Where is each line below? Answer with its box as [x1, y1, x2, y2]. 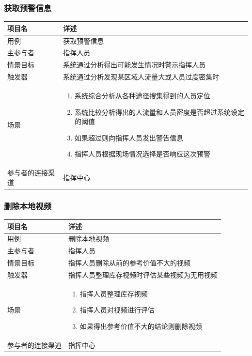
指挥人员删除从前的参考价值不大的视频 [68, 258, 190, 268]
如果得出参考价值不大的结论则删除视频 [79, 321, 202, 331]
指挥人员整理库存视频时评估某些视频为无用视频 [68, 269, 218, 279]
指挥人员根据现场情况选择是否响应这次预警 [75, 149, 211, 159]
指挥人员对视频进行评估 [79, 305, 155, 315]
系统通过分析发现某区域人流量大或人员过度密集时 [63, 72, 220, 82]
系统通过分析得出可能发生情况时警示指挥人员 [63, 60, 206, 70]
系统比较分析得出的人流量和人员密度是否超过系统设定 [75, 107, 245, 117]
